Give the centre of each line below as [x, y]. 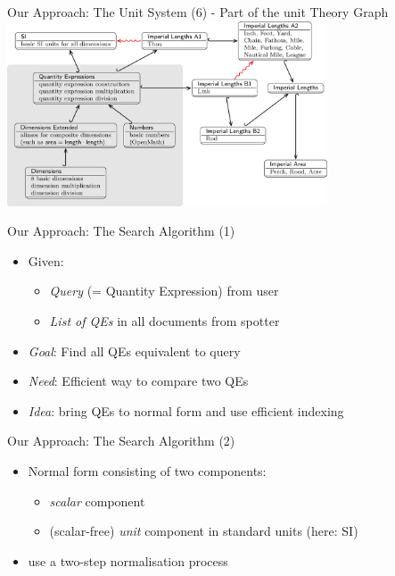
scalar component [97, 501]
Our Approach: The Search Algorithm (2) [121, 441]
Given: [46, 260]
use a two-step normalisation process [128, 560]
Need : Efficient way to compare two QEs [138, 381]
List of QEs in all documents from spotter [165, 321]
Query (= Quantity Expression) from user [164, 291]
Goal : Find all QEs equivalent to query [134, 351]
